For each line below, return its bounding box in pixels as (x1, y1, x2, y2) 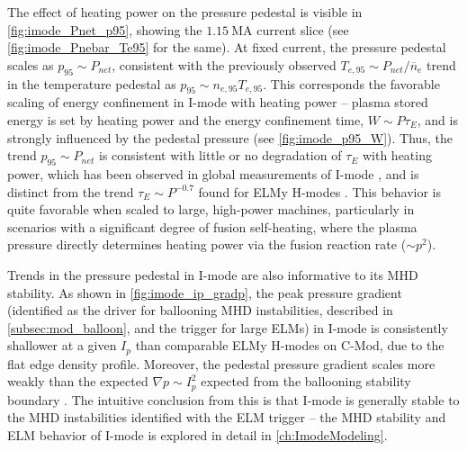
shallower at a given (7, 336, 117, 355)
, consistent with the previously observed (112, 55, 337, 74)
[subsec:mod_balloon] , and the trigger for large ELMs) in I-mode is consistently (7, 318, 448, 337)
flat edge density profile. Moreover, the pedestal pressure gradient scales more (7, 354, 436, 373)
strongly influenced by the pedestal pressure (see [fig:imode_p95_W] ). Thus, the (7, 128, 453, 147)
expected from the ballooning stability (201, 372, 411, 391)
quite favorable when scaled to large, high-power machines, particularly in (7, 200, 415, 219)
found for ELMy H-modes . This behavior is (198, 182, 442, 201)
